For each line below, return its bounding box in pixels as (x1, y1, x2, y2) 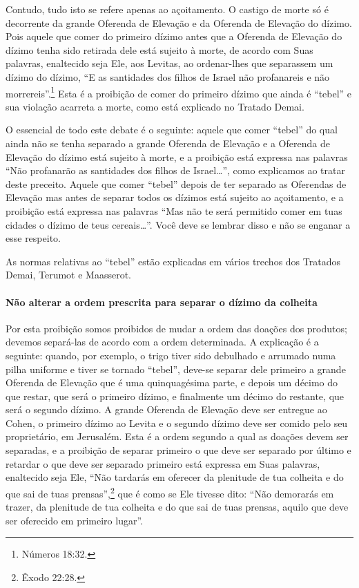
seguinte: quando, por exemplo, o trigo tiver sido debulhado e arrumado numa (6, 348, 336, 362)
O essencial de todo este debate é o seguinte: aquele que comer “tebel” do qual (6, 122, 338, 137)
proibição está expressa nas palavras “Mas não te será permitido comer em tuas (6, 203, 342, 218)
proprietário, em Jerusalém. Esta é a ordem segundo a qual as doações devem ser (6, 429, 349, 444)
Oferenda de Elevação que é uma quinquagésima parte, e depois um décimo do (6, 375, 338, 390)
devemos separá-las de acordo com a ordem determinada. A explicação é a (6, 334, 319, 349)
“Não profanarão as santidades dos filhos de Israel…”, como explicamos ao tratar (6, 163, 345, 178)
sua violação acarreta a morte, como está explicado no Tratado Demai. (6, 99, 304, 113)
